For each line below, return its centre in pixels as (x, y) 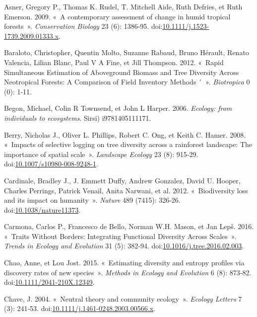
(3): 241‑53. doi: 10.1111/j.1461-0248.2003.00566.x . (80, 308)
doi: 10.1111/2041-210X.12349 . (49, 282)
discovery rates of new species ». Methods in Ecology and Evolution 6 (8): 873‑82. (128, 272)
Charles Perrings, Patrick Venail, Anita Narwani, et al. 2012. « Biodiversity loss (126, 190)
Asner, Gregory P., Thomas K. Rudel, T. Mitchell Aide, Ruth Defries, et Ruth (123, 6)
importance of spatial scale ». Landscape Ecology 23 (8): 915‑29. (101, 154)
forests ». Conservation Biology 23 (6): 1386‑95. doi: (83, 26)
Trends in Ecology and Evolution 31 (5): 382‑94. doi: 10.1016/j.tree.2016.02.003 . (124, 246)
